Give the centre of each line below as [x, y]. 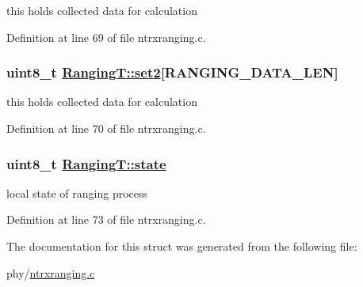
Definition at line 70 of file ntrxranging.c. [106, 128]
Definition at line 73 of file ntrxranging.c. [106, 219]
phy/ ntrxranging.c [51, 272]
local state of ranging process [77, 193]
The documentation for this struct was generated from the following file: [182, 246]
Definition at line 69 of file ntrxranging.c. [106, 37]
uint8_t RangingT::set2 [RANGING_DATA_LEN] [172, 72]
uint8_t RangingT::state [86, 163]
